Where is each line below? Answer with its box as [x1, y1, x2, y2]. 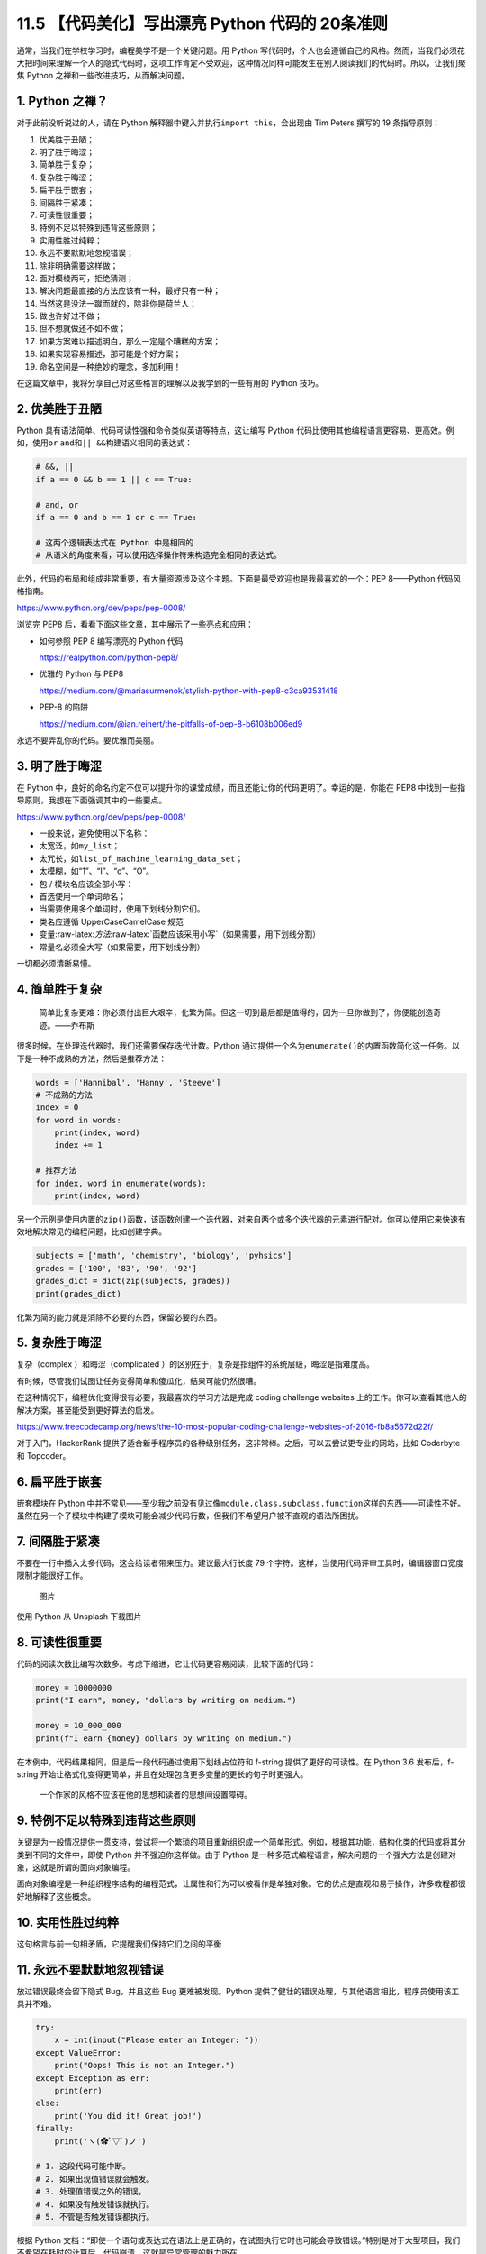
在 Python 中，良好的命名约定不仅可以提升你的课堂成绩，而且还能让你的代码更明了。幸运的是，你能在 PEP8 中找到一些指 [16, 782, 466, 793]
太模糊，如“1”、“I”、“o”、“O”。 [39, 866, 155, 876]
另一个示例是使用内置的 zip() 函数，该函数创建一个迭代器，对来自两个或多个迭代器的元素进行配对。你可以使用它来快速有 [16, 1214, 467, 1224]
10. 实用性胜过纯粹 [16, 1914, 119, 1929]
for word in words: [35, 1114, 121, 1125]
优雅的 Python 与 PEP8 [39, 668, 124, 680]
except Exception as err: [35, 2073, 150, 2083]
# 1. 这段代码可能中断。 [35, 2161, 130, 2172]
